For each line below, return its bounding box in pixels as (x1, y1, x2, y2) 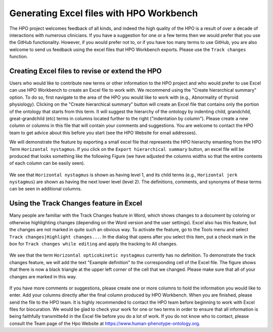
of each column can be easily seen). (9, 160, 85, 167)
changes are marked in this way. (9, 273, 77, 279)
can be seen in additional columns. (9, 186, 82, 192)
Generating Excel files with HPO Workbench (9, 8, 198, 19)
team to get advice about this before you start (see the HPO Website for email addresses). (9, 130, 197, 136)
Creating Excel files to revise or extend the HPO (9, 66, 162, 75)
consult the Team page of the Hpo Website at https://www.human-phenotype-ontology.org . (9, 320, 201, 326)
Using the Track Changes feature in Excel (9, 199, 143, 207)
